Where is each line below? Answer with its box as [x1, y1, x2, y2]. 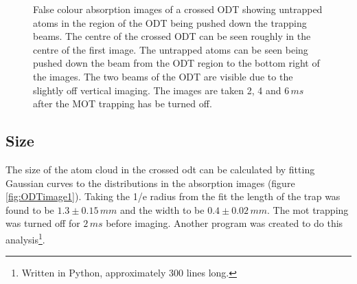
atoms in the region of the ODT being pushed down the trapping [33, 15, 307, 30]
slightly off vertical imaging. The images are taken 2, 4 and [33, 83, 281, 97]
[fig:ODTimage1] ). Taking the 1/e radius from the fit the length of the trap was [5, 189, 341, 204]
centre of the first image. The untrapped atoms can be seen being [33, 42, 308, 56]
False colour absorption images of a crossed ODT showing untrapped [33, 2, 323, 16]
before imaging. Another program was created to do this [106, 216, 343, 230]
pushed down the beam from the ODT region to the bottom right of [33, 56, 320, 70]
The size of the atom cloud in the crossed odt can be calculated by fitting [5, 162, 315, 176]
